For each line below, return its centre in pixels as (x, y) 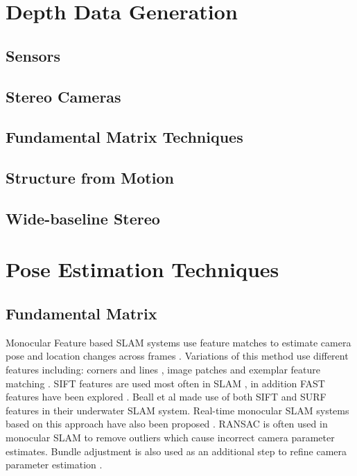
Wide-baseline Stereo (83, 218)
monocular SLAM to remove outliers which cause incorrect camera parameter (170, 438)
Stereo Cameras (63, 96)
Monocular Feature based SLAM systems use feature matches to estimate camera (178, 342)
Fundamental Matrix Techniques (124, 137)
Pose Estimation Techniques (142, 269)
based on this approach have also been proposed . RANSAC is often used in (167, 424)
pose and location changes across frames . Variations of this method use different (177, 356)
